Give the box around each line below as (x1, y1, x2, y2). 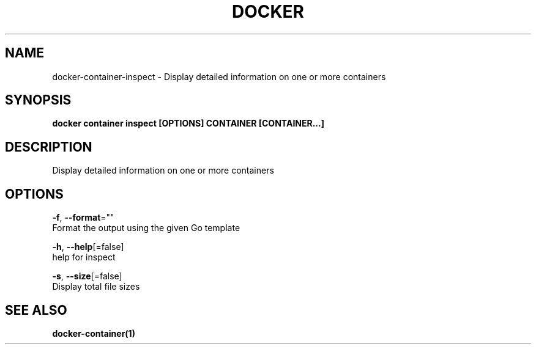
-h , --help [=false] (52, 241, 124, 252)
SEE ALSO (5, 302, 67, 318)
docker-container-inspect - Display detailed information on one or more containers (52, 71, 386, 82)
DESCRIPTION (5, 139, 92, 155)
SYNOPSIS (5, 92, 72, 108)
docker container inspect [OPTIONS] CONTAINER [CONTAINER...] (52, 118, 324, 129)
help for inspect (52, 252, 116, 263)
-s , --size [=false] (52, 271, 122, 282)
